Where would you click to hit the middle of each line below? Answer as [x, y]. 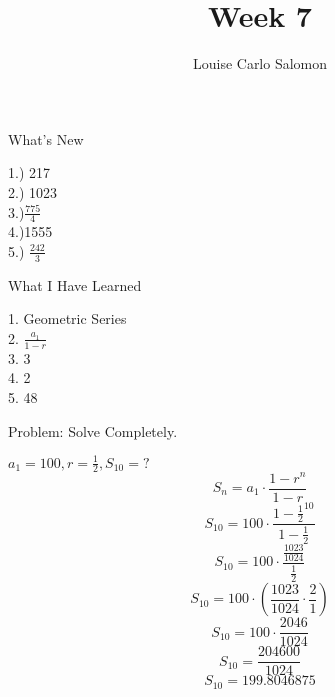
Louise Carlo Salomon [260, 63]
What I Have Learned [75, 284]
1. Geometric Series [67, 318]
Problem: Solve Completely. [93, 430]
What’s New [46, 138]
